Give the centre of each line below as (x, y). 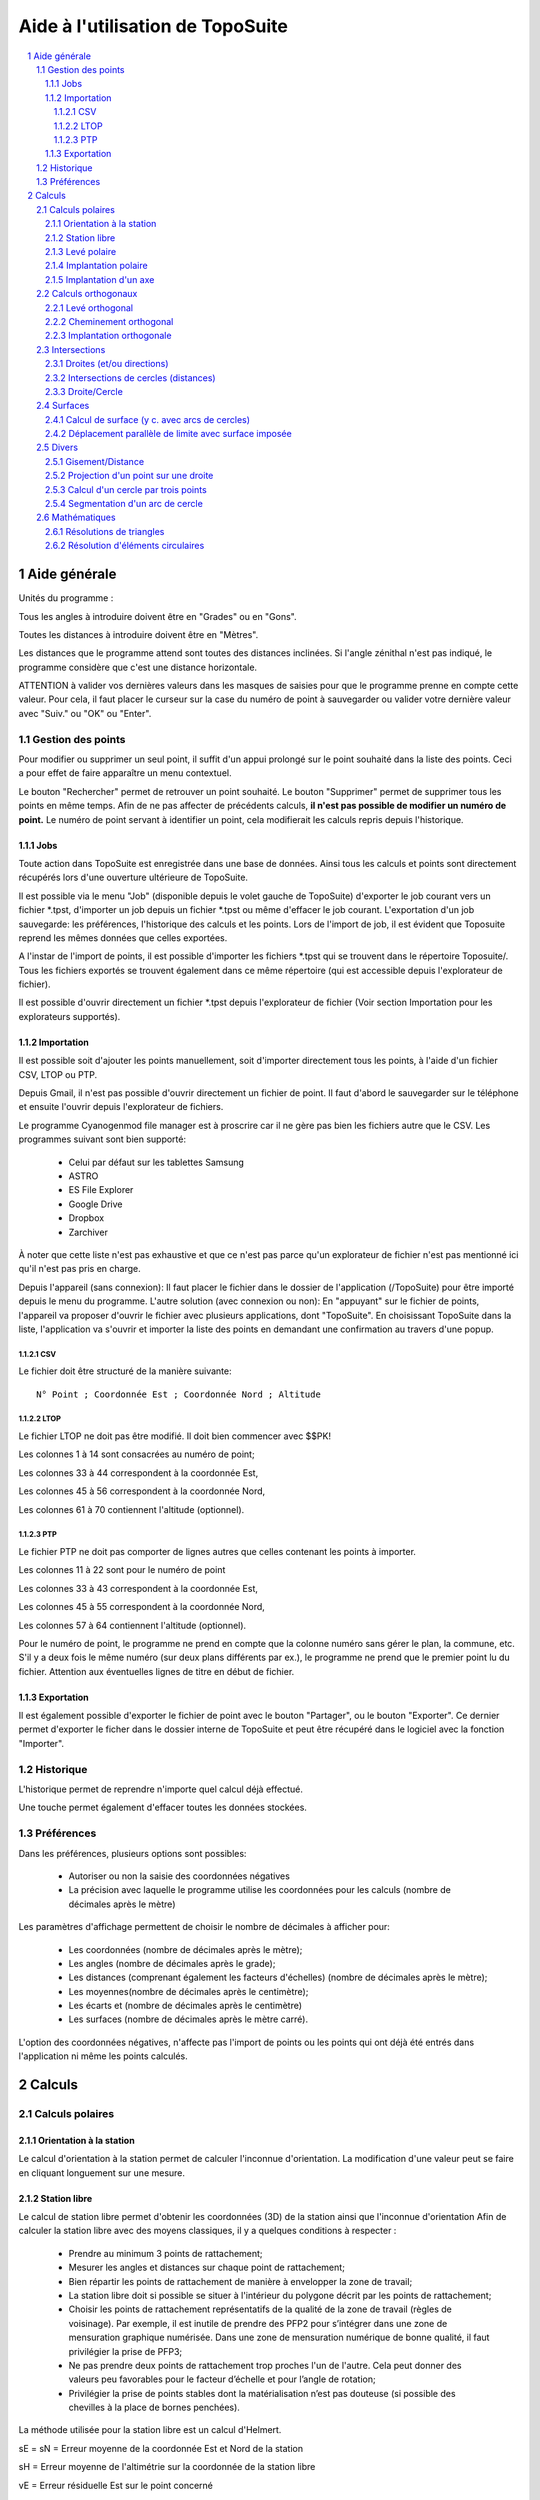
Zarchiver (88, 1232)
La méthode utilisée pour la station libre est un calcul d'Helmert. (150, 2430)
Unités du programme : (66, 598)
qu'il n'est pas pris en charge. (80, 1269)
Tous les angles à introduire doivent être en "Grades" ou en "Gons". (157, 616)
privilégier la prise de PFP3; (125, 2351)
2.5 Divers (57, 447)
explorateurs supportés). (69, 1016)
